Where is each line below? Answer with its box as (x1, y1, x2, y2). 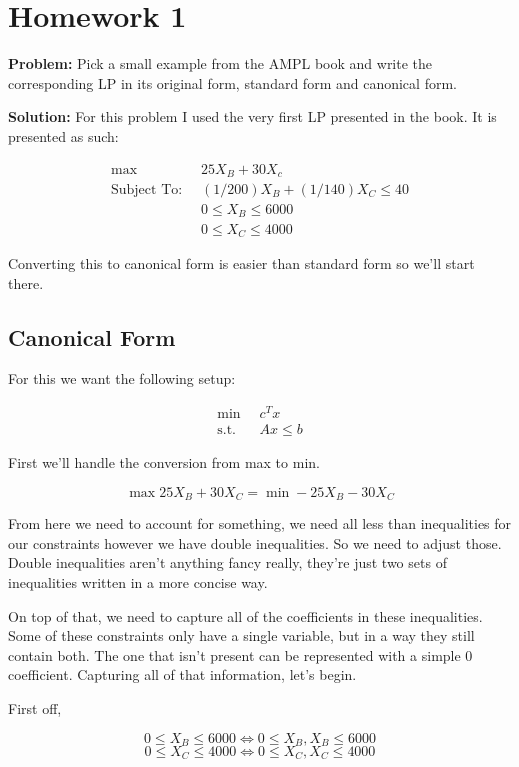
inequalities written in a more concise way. (8, 571, 268, 592)
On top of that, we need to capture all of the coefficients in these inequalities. (8, 605, 483, 626)
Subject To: (110, 183, 183, 197)
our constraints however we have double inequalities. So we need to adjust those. (8, 532, 502, 553)
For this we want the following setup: (8, 368, 236, 389)
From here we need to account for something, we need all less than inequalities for (8, 513, 512, 534)
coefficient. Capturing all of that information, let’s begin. (8, 664, 357, 685)
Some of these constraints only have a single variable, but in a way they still (8, 625, 475, 646)
